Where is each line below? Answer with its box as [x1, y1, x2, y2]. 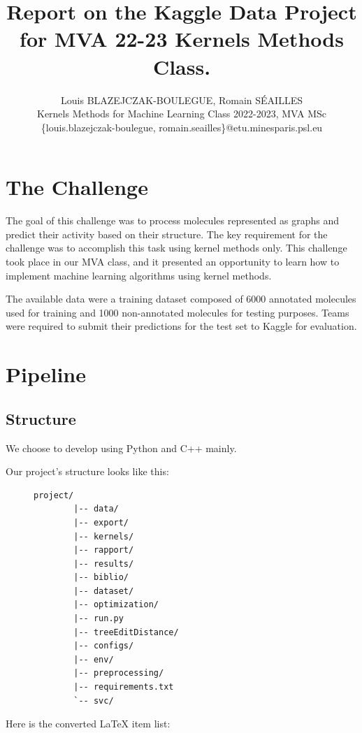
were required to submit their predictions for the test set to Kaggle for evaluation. [6, 319, 357, 333]
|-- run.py [73, 614, 124, 624]
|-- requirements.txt [73, 682, 174, 692]
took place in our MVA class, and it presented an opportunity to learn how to [6, 254, 340, 268]
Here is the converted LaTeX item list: [6, 716, 171, 731]
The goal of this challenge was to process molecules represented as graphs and [6, 213, 340, 228]
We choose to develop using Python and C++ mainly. [6, 440, 237, 455]
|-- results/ [73, 558, 134, 569]
